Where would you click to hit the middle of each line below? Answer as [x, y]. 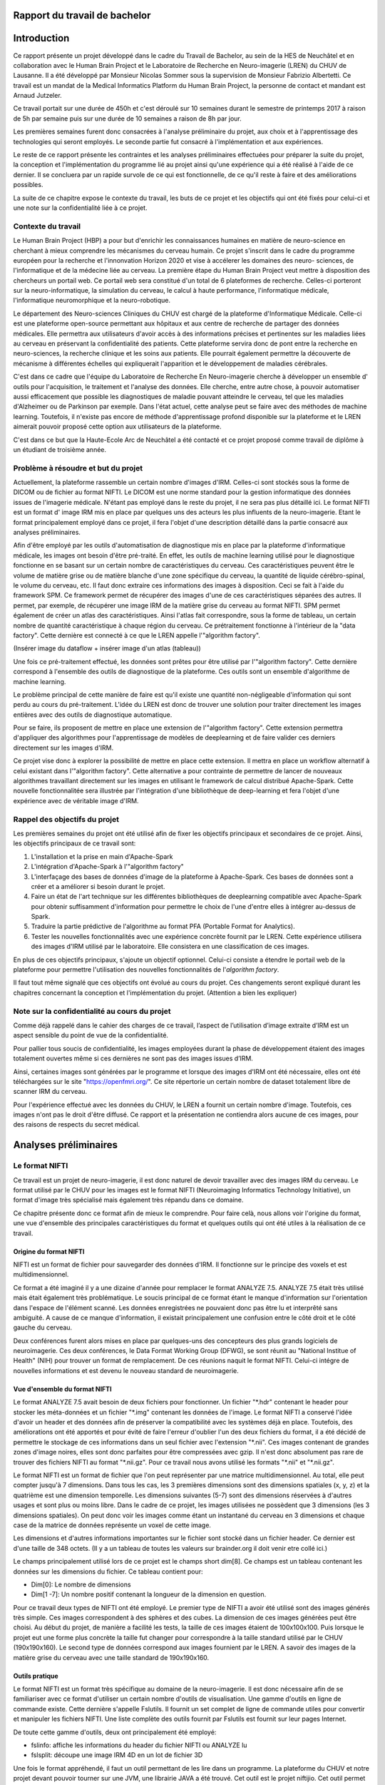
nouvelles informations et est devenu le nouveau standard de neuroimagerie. [126, 1370]
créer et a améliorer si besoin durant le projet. [98, 886]
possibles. [28, 185]
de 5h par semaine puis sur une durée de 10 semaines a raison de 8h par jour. [127, 119]
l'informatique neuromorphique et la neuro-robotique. [92, 301]
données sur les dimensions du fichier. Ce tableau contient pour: [108, 1572]
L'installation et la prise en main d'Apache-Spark [102, 856]
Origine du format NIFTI [49, 1251]
